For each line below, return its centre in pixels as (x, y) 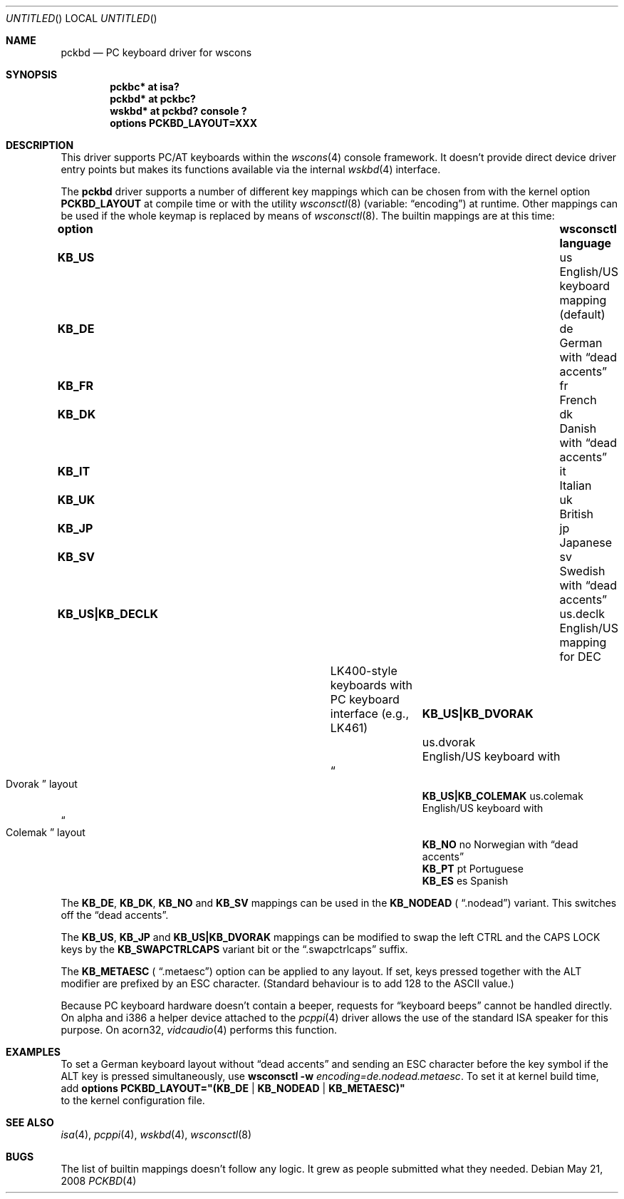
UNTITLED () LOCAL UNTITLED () (82, 18)
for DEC (580, 657)
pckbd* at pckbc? (153, 99)
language (586, 243)
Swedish (582, 571)
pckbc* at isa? (145, 87)
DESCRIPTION (40, 145)
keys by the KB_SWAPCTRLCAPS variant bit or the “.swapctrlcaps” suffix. (234, 949)
